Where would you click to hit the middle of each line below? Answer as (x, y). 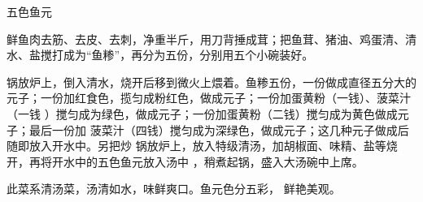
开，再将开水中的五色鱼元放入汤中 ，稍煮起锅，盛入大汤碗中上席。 (185, 161)
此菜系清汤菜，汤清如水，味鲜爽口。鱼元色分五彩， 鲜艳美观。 (174, 189)
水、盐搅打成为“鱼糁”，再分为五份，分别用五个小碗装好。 (160, 55)
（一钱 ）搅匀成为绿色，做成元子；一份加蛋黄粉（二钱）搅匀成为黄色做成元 (208, 113)
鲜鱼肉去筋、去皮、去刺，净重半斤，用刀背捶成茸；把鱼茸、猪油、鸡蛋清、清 (211, 39)
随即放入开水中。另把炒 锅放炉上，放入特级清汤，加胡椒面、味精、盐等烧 (202, 146)
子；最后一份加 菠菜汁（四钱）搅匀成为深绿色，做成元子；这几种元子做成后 (208, 129)
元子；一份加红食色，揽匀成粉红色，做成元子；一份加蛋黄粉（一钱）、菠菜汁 (209, 98)
